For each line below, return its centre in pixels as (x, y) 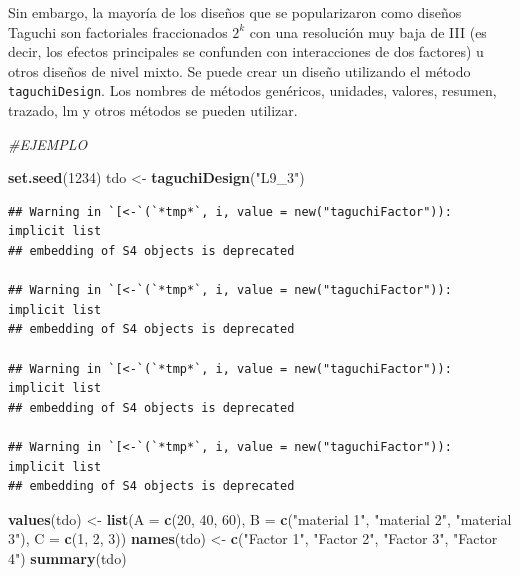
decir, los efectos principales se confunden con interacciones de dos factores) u (246, 51)
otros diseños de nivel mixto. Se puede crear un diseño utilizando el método (239, 70)
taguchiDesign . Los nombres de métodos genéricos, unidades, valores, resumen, (252, 90)
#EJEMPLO (48, 143)
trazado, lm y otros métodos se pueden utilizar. (153, 110)
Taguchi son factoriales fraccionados (118, 31)
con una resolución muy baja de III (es (368, 31)
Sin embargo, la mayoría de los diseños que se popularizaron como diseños (235, 12)
